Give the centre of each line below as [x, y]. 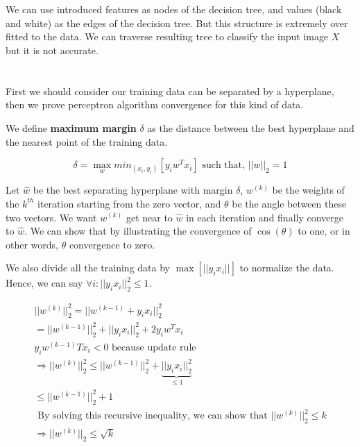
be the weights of [308, 190]
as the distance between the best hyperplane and [251, 127]
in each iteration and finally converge [265, 217]
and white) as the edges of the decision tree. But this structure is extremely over [177, 23]
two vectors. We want [51, 217]
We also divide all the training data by [88, 268]
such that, [223, 166]
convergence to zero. [112, 244]
